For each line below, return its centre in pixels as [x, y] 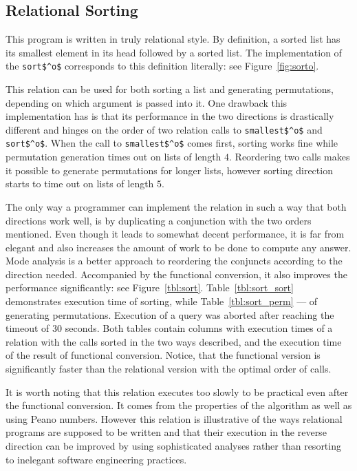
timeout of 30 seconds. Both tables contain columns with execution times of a [169, 328]
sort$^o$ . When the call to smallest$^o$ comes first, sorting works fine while [172, 143]
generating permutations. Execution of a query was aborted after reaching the [170, 314]
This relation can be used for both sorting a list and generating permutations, [170, 89]
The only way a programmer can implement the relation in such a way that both [176, 206]
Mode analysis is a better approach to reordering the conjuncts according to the [174, 261]
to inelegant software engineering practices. [96, 459]
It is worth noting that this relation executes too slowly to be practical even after [177, 391]
